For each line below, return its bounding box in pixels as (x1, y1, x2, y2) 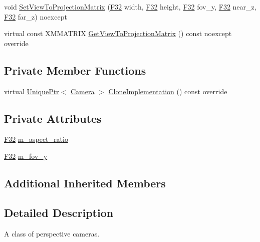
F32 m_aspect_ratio (4, 134, 68, 144)
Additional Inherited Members (4, 175, 166, 190)
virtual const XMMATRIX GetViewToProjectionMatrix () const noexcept (4, 28, 232, 39)
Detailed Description (4, 204, 114, 220)
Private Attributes (4, 110, 102, 126)
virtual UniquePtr (4, 86, 59, 96)
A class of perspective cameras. (4, 228, 100, 238)
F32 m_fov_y (4, 150, 48, 161)
